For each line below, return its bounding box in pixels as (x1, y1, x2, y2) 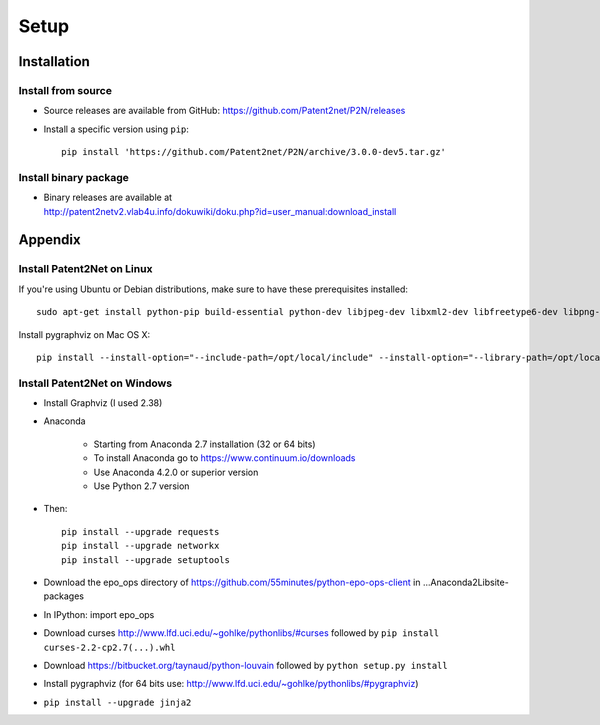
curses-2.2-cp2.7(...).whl (43, 641, 176, 653)
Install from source (18, 83, 112, 97)
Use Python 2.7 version (93, 480, 190, 492)
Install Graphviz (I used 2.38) (43, 397, 163, 409)
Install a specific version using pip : (43, 123, 190, 135)
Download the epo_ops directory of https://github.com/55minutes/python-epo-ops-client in (43, 576, 421, 588)
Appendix (18, 231, 81, 249)
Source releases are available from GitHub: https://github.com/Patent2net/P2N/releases (43, 105, 406, 117)
